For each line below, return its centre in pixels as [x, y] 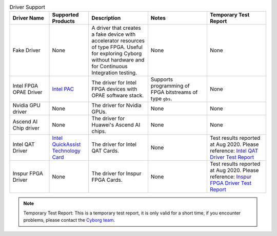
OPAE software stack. [118, 96]
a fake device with [114, 34]
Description [106, 18]
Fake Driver [26, 50]
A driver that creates [116, 28]
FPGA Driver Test [230, 183]
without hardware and [118, 60]
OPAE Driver [27, 92]
